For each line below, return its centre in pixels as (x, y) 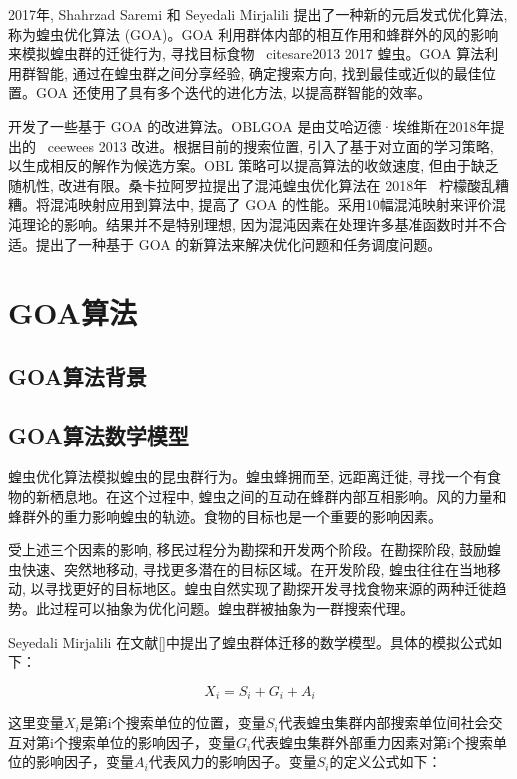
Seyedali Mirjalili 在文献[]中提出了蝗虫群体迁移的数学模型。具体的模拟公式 (248, 641)
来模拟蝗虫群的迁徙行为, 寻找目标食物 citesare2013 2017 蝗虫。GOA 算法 (246, 53)
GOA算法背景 (77, 375)
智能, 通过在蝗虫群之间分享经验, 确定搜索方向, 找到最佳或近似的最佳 (258, 72)
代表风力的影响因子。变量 (232, 761)
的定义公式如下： (385, 761)
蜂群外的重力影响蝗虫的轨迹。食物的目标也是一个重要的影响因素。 (225, 515)
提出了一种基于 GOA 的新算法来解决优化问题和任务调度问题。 (238, 243)
